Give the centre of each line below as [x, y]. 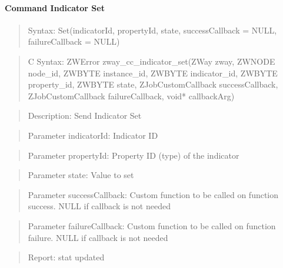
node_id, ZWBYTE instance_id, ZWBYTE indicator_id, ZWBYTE [153, 73]
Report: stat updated [66, 257]
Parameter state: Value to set [81, 175]
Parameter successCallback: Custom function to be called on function [153, 194]
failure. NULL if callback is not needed [98, 237]
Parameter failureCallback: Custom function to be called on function [152, 225]
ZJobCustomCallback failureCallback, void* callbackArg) [131, 96]
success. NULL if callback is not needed [99, 206]
